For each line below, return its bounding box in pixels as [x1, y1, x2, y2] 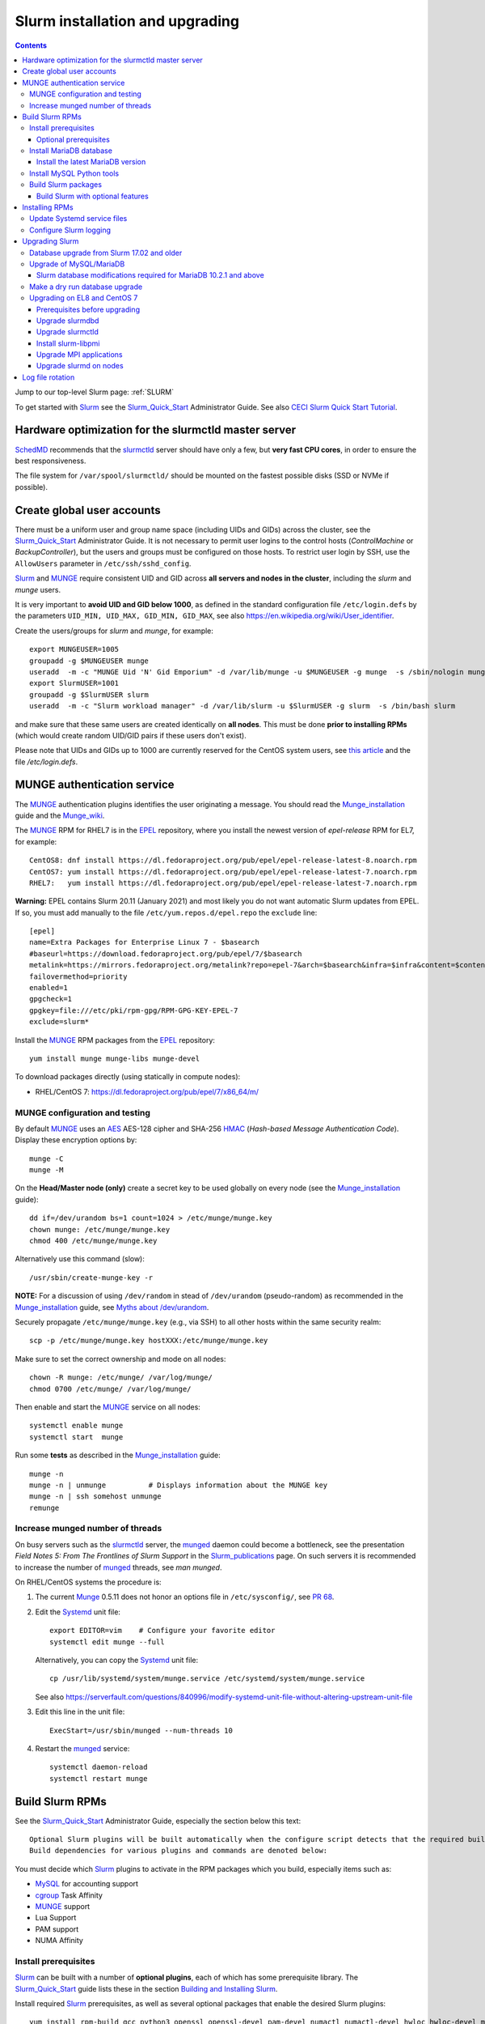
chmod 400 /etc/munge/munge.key [29, 1236, 158, 1246]
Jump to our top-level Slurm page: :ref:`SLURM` [15, 387, 175, 397]
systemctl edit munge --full [49, 1637, 165, 1647]
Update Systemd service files [29, 214, 128, 223]
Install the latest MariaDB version [36, 157, 146, 167]
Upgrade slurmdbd [36, 316, 99, 325]
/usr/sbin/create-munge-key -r [29, 1273, 154, 1282]
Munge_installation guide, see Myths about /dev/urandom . [15, 1302, 209, 1312]
